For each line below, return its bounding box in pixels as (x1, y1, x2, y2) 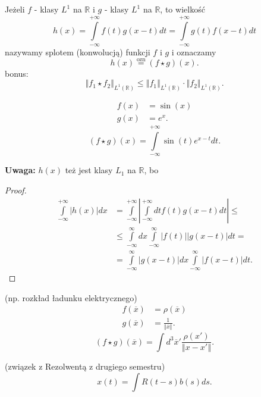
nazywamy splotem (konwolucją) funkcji (5, 45, 150, 58)
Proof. (5, 183, 27, 196)
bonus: (5, 67, 29, 79)
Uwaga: (5, 164, 36, 176)
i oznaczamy (171, 45, 216, 58)
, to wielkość (160, 3, 205, 15)
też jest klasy (65, 164, 113, 176)
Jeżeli (5, 3, 25, 15)
